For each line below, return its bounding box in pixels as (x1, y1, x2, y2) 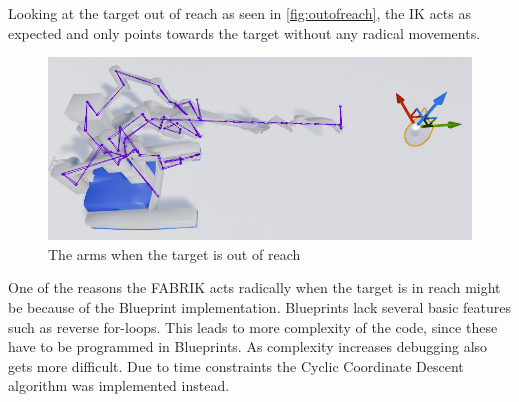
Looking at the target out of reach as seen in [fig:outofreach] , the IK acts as (8, 3, 472, 23)
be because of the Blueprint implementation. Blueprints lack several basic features (8, 297, 511, 317)
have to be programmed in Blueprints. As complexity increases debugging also (8, 336, 488, 357)
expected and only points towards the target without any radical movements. (8, 22, 481, 43)
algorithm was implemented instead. (8, 375, 230, 396)
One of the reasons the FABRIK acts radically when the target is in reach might (8, 277, 501, 298)
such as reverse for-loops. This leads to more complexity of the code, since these (8, 316, 498, 337)
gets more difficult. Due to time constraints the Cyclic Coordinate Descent (8, 355, 464, 376)
